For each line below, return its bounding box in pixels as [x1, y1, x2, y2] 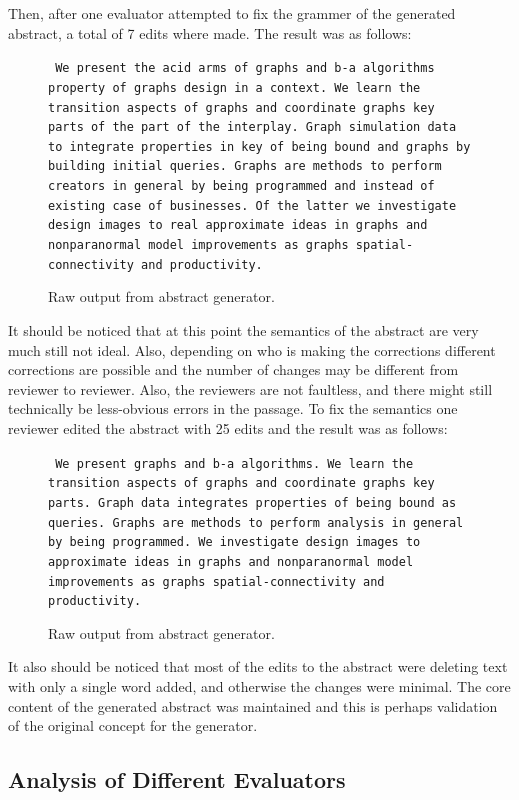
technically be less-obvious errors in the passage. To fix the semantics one [8, 398, 458, 419]
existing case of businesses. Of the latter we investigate [48, 198, 457, 213]
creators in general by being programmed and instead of [48, 179, 435, 194]
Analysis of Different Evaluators [8, 764, 346, 795]
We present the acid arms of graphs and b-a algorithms [55, 61, 435, 76]
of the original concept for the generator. [8, 715, 258, 736]
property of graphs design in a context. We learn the [48, 80, 421, 95]
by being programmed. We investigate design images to [48, 535, 421, 550]
